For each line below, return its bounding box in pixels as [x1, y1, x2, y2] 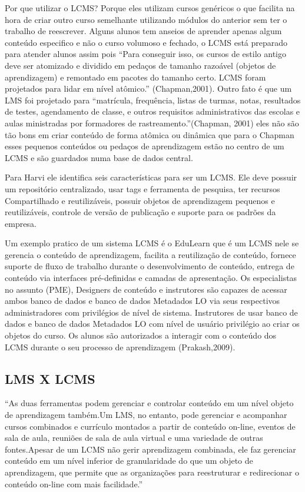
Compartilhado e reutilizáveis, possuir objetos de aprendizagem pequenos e [5, 194, 275, 206]
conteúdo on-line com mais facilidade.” [5, 477, 143, 490]
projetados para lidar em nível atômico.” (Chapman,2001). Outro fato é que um [5, 82, 292, 95]
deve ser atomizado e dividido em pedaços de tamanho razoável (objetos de [5, 59, 276, 71]
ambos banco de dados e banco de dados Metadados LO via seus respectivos [5, 294, 280, 307]
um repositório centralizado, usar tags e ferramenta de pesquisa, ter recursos [5, 182, 280, 195]
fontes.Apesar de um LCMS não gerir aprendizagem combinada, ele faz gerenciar [5, 443, 296, 455]
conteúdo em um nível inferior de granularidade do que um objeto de [5, 454, 253, 467]
